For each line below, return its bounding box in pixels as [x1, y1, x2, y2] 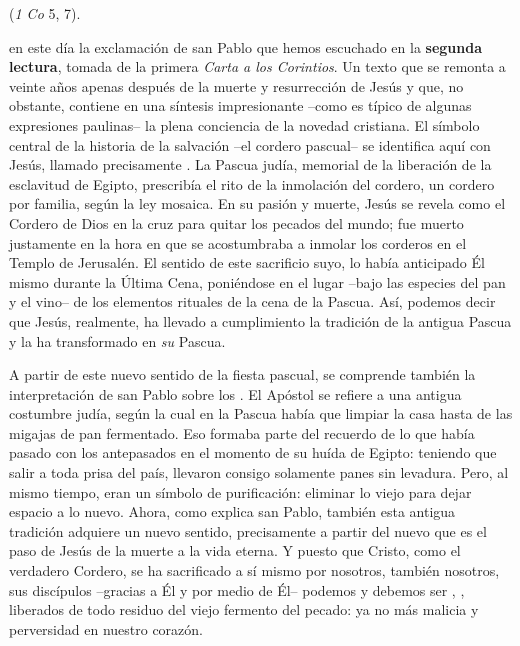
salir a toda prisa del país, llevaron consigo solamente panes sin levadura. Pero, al [9, 462, 509, 483]
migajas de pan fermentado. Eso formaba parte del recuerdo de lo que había [9, 422, 475, 443]
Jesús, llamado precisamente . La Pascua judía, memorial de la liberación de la [9, 154, 492, 175]
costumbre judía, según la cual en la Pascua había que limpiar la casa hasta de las [9, 403, 513, 424]
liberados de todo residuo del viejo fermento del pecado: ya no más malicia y [9, 599, 479, 620]
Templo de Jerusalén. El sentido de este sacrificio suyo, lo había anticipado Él [9, 252, 485, 273]
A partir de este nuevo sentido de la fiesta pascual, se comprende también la [9, 364, 476, 385]
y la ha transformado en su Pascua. [9, 330, 226, 351]
